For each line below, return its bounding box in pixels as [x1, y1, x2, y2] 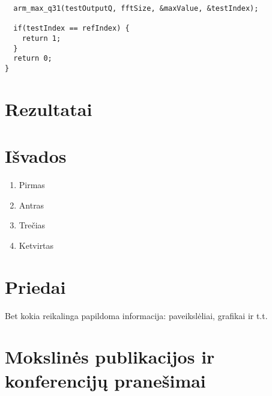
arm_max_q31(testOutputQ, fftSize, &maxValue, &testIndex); [13, 4, 259, 13]
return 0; [13, 54, 52, 63]
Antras [19, 198, 44, 211]
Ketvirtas [19, 239, 54, 251]
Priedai [5, 274, 66, 299]
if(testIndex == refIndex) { [13, 24, 130, 33]
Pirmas [19, 178, 45, 191]
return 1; [22, 34, 61, 43]
